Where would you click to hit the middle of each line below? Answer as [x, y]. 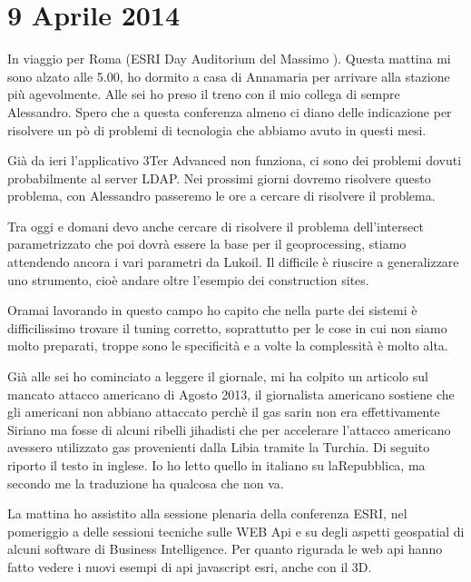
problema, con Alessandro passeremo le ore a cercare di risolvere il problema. [221, 196]
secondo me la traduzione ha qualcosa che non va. [146, 483]
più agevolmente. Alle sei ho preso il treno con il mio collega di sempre [204, 94]
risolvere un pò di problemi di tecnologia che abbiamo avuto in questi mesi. [217, 129]
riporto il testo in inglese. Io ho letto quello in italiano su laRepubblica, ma [216, 465]
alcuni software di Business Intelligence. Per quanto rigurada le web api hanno [225, 549]
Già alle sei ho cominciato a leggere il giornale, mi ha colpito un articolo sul [218, 376]
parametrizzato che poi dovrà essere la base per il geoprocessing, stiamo [207, 244]
